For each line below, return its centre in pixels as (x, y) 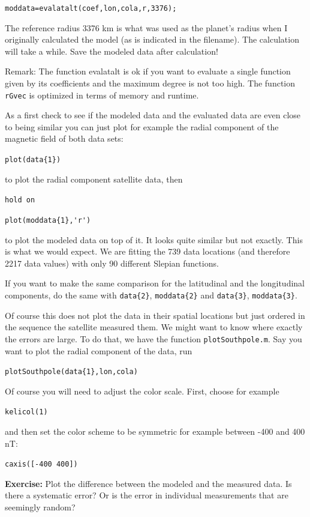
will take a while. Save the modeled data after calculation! (112, 51)
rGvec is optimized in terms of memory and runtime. (102, 95)
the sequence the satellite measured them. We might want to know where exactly (154, 327)
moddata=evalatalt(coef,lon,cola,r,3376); (91, 8)
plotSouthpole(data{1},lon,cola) (71, 372)
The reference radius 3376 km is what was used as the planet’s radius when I (146, 27)
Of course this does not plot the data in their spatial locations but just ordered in (155, 315)
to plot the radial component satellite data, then (94, 179)
